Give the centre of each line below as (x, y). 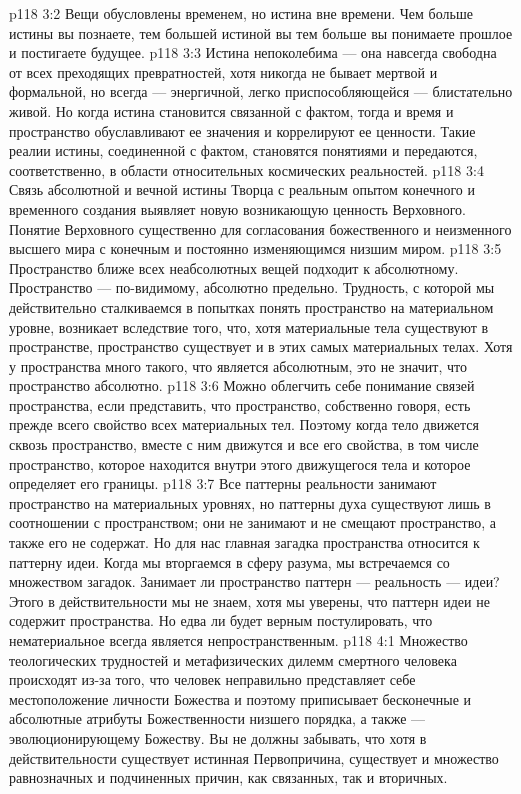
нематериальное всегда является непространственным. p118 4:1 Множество (238, 640)
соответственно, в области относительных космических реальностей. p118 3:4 (246, 169)
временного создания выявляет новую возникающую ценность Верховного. (237, 208)
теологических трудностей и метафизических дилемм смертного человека (233, 659)
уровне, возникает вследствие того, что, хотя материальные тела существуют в (249, 326)
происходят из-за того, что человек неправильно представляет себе (212, 679)
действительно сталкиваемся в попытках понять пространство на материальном (251, 306)
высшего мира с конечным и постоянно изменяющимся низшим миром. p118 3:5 (255, 248)
